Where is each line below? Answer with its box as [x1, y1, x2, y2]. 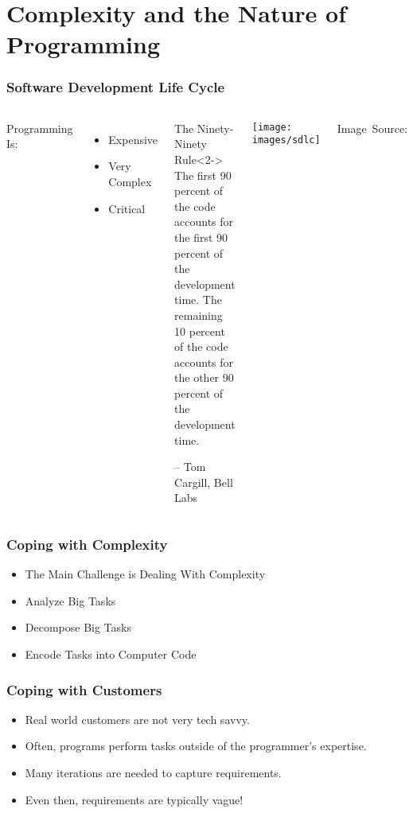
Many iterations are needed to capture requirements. [25, 764, 282, 781]
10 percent [174, 322, 225, 339]
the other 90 [174, 369, 234, 386]
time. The [174, 291, 222, 308]
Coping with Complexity [6, 534, 168, 554]
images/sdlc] [251, 134, 321, 146]
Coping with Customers [6, 679, 162, 699]
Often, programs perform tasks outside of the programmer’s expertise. [25, 737, 367, 754]
